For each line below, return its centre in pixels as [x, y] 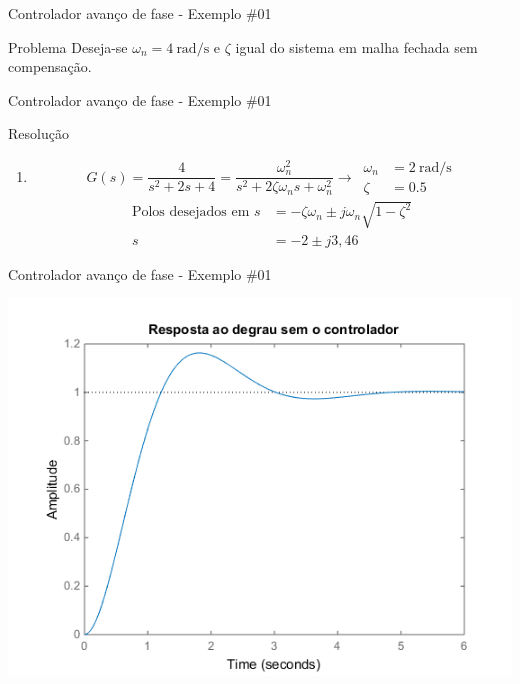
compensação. [50, 66]
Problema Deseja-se [68, 46]
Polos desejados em [190, 212]
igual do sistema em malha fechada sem [356, 46]
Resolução [38, 133]
